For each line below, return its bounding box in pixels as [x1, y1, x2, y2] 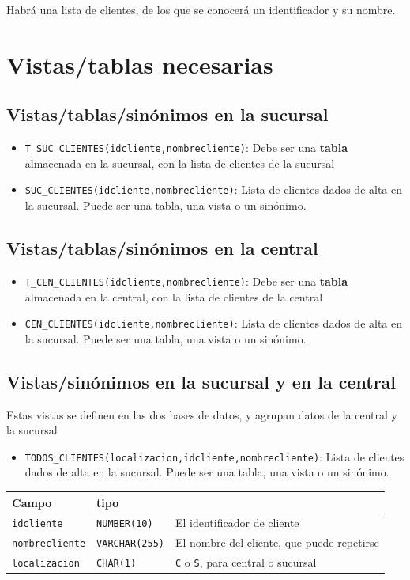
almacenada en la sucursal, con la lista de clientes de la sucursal [24, 154, 335, 171]
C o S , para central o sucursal [175, 554, 317, 571]
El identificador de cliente [175, 514, 299, 531]
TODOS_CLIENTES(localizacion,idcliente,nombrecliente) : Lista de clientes [24, 448, 404, 464]
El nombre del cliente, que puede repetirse [175, 534, 379, 551]
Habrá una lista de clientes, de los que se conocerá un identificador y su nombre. [6, 2, 396, 17]
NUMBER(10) [96, 518, 153, 530]
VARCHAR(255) [96, 538, 164, 550]
